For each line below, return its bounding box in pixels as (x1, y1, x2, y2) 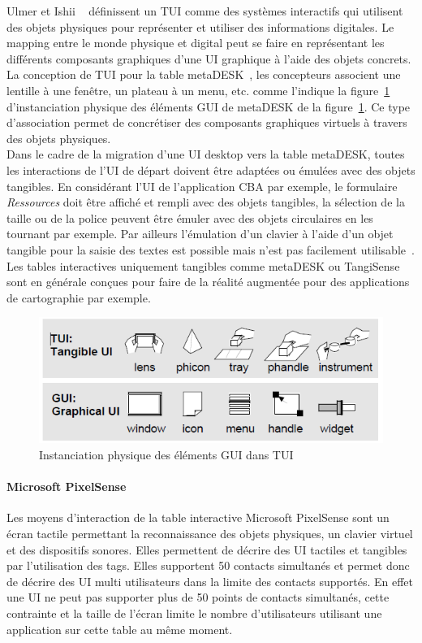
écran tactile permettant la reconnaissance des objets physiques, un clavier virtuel (6, 524, 413, 541)
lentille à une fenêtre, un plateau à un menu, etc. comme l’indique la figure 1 (6, 81, 390, 98)
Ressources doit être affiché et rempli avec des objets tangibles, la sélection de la (6, 193, 405, 211)
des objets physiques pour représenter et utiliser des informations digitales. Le (6, 18, 394, 35)
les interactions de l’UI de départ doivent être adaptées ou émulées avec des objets (6, 161, 416, 178)
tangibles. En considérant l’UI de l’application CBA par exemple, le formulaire (6, 177, 398, 194)
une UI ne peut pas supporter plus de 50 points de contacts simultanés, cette (6, 589, 390, 606)
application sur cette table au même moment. (6, 620, 233, 637)
